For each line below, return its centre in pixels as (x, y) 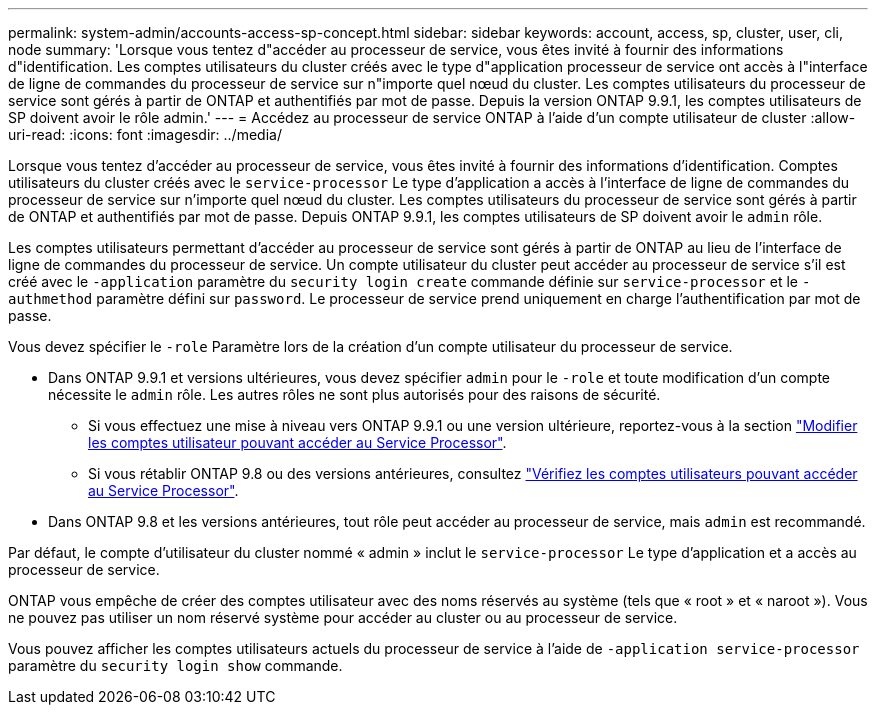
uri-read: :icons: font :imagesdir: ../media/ (145, 134)
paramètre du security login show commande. (175, 665)
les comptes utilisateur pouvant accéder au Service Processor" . (297, 442)
